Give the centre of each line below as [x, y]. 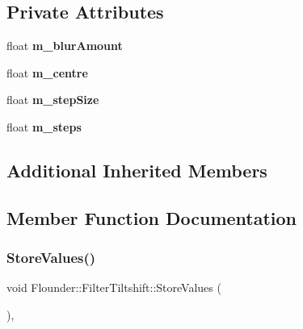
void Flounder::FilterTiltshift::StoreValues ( [114, 287]
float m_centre [47, 72]
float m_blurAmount [65, 46]
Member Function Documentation [152, 217]
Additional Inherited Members [137, 170]
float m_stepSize [53, 100]
